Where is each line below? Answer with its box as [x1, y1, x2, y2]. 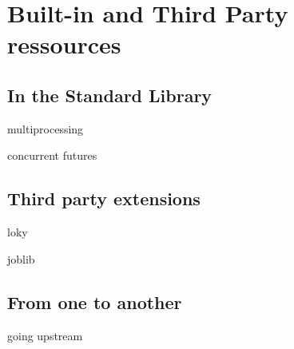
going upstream [7, 327, 83, 343]
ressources [7, 28, 121, 61]
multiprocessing [7, 120, 84, 137]
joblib [7, 250, 35, 267]
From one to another [7, 289, 182, 314]
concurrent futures [7, 147, 97, 164]
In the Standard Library [7, 82, 213, 107]
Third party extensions [7, 186, 201, 211]
